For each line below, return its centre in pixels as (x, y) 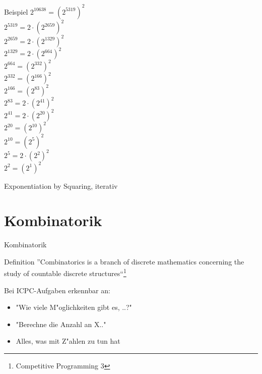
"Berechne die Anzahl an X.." (61, 324)
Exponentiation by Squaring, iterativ (61, 185)
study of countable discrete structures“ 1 (65, 273)
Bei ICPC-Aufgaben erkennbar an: (57, 290)
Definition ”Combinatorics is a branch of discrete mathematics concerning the (124, 261)
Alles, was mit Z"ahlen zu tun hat (68, 341)
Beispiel (16, 11)
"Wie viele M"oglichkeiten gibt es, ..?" (74, 307)
